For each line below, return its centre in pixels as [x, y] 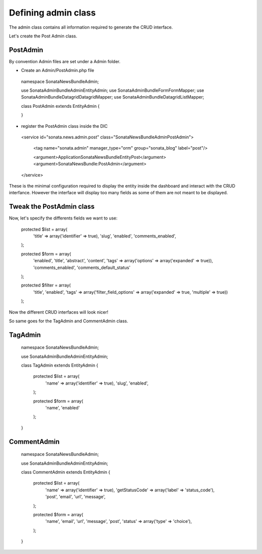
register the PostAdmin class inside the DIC [64, 126]
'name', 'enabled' [63, 408]
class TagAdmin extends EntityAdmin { [60, 365]
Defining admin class [52, 13]
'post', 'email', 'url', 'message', [75, 497]
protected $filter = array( [46, 285]
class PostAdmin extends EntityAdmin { [60, 106]
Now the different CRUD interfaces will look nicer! [59, 312]
